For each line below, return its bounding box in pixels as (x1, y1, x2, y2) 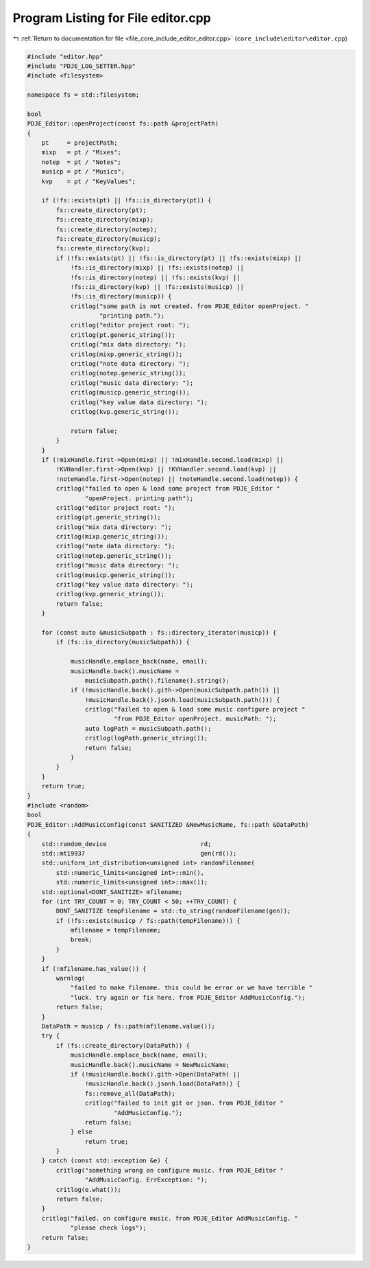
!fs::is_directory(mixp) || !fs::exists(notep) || (70, 264, 245, 272)
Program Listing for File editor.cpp (12, 10, 212, 25)
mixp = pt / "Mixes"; (41, 148, 121, 156)
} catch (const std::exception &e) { (41, 1157, 169, 1164)
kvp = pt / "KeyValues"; (41, 177, 136, 185)
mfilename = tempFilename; (70, 926, 161, 935)
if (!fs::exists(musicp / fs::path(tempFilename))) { (56, 917, 241, 924)
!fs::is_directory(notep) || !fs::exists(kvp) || (70, 273, 241, 281)
